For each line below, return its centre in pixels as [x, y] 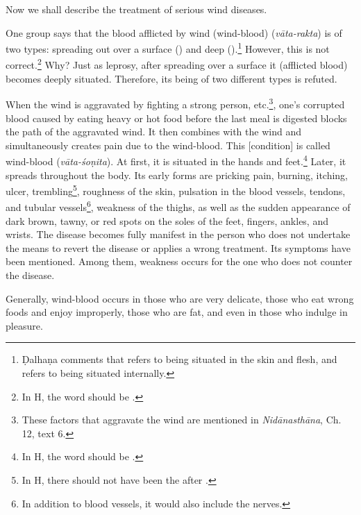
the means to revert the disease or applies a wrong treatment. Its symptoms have [178, 247]
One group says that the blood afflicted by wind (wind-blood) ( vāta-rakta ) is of [174, 32]
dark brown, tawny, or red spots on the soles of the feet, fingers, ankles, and [167, 220]
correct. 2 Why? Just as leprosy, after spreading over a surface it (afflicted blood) [177, 64]
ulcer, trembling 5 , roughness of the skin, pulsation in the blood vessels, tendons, [176, 190]
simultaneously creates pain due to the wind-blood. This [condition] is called [168, 145]
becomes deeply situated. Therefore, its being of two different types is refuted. [171, 78]
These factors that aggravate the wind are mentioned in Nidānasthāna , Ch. [182, 420]
